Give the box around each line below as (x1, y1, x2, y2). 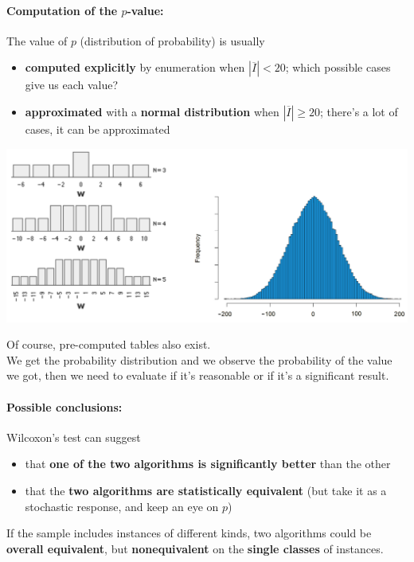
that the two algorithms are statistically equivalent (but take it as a (25, 482, 387, 498)
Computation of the (6, 2, 118, 18)
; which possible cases (285, 59, 391, 76)
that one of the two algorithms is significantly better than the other (25, 455, 391, 472)
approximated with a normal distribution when (25, 103, 279, 119)
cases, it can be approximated (25, 120, 170, 137)
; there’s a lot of (320, 103, 398, 119)
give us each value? (25, 76, 119, 93)
